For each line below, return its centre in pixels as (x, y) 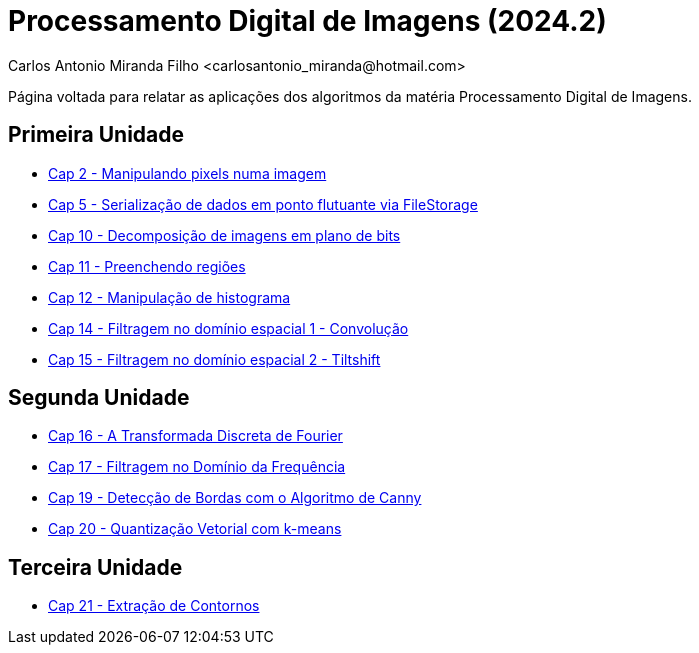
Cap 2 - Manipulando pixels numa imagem (187, 173)
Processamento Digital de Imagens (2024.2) (307, 21)
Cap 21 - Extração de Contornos (154, 606)
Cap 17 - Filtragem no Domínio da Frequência (197, 467)
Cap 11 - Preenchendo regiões (147, 266)
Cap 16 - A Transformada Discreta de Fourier (195, 436)
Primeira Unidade (96, 135)
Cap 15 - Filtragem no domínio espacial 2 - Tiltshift (214, 359)
